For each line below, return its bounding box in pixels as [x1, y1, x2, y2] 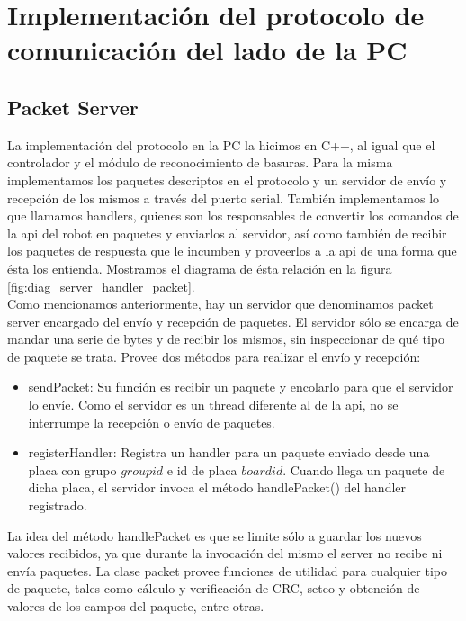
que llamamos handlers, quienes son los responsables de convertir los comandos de [7, 206, 459, 225]
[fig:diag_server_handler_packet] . [7, 276, 195, 295]
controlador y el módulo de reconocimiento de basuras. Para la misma [7, 153, 393, 172]
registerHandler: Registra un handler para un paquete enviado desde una [28, 443, 430, 462]
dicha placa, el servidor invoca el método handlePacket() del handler [28, 478, 407, 497]
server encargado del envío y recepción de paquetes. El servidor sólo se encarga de [7, 311, 459, 330]
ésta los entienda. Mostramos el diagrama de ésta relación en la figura [7, 258, 392, 277]
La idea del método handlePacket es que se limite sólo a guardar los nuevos [7, 526, 422, 544]
